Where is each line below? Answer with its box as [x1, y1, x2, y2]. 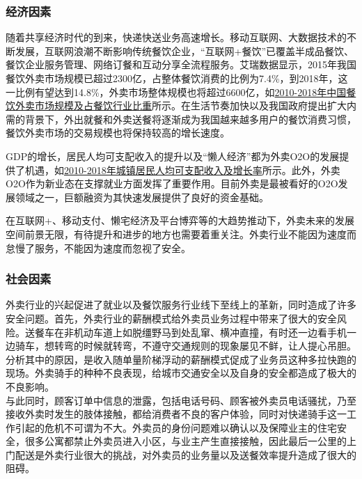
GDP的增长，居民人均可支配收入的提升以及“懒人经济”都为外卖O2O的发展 [6, 148, 340, 163]
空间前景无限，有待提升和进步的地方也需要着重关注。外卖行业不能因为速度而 [6, 226, 356, 241]
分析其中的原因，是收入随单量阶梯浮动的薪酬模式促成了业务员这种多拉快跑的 [6, 352, 356, 366]
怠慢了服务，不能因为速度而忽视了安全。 [6, 240, 191, 255]
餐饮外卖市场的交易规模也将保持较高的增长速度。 [6, 125, 230, 140]
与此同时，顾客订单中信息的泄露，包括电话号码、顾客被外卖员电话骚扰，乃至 [6, 393, 356, 407]
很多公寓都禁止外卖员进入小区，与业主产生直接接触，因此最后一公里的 [24, 434, 347, 448]
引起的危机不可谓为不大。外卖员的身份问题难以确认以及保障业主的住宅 [15, 420, 337, 434]
